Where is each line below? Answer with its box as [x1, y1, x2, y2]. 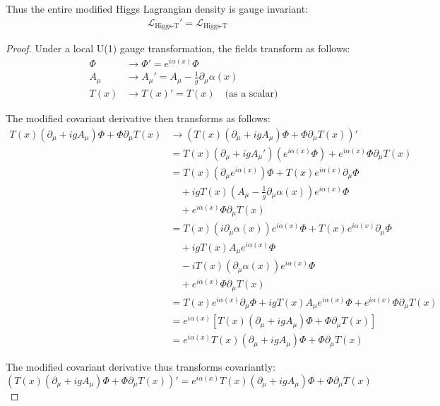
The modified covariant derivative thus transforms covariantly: [6, 359, 275, 374]
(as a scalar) [225, 89, 278, 100]
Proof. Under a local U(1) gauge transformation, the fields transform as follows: [6, 41, 350, 56]
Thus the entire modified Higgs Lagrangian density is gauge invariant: [6, 1, 309, 16]
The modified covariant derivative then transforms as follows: [6, 111, 270, 126]
